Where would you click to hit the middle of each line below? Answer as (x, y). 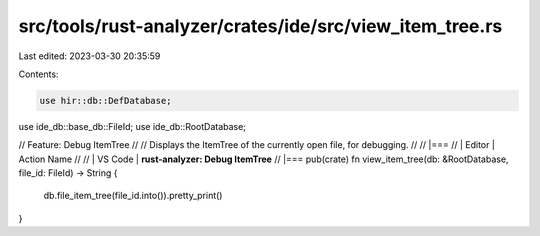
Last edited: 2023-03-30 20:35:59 (89, 56)
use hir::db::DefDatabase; (105, 100)
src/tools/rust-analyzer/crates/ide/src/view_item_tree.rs (260, 26)
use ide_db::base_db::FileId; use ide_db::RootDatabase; (132, 126)
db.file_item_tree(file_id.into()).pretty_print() (133, 196)
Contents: (38, 74)
